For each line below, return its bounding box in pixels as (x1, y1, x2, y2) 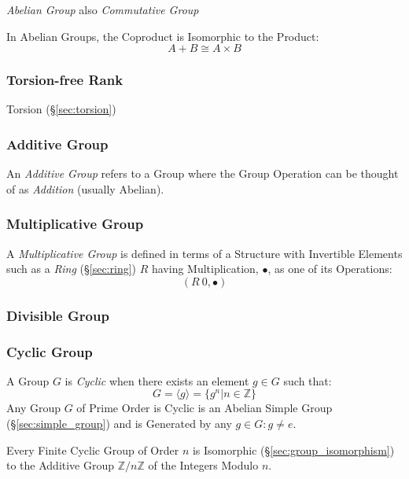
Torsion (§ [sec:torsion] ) (6, 101, 116, 117)
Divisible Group (6, 305, 109, 325)
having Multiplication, (151, 260, 259, 277)
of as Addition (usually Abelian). (6, 180, 164, 197)
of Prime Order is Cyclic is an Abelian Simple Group (76, 400, 333, 416)
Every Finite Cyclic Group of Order (6, 441, 179, 458)
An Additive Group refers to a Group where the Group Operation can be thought (6, 165, 399, 182)
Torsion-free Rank (6, 70, 123, 90)
